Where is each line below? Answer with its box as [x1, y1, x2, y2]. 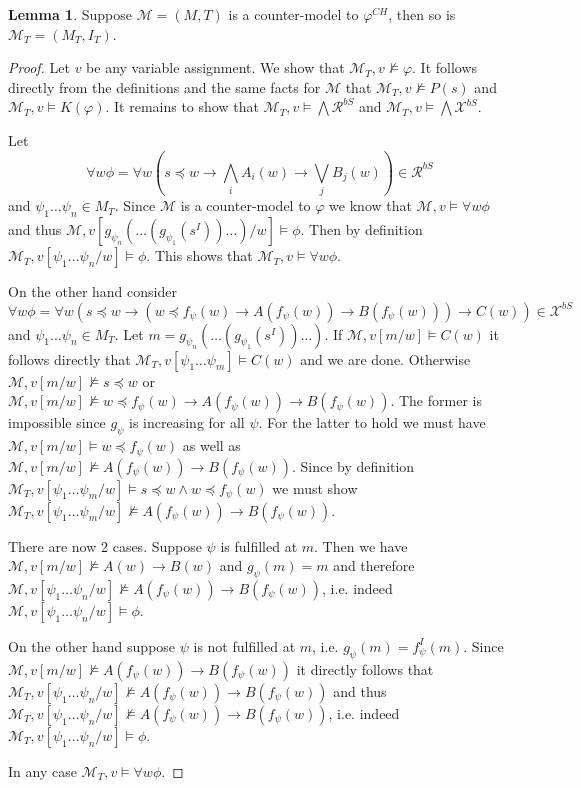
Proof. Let [8, 57, 70, 78]
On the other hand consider [8, 281, 177, 302]
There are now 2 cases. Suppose [8, 535, 202, 556]
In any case [8, 760, 77, 781]
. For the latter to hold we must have [258, 412, 486, 433]
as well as [182, 435, 241, 456]
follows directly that [8, 348, 131, 369]
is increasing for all [129, 412, 245, 433]
